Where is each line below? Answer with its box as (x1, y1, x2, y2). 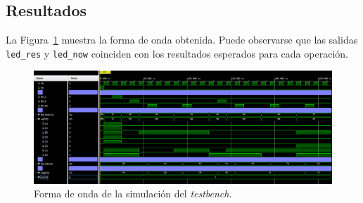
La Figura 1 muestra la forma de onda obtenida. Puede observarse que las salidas (6, 32, 358, 47)
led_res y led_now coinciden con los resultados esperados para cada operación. (6, 46, 348, 60)
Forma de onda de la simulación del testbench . (34, 186, 232, 201)
